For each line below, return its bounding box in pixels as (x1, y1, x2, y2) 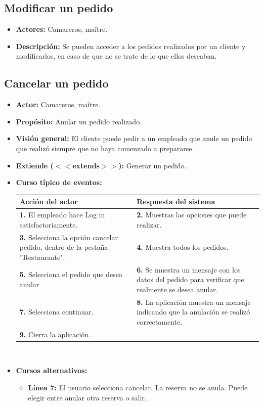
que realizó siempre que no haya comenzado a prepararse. (16, 143, 194, 153)
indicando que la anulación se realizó (137, 306, 250, 317)
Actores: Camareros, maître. (16, 24, 108, 34)
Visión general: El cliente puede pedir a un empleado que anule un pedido (16, 133, 252, 144)
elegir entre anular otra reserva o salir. (28, 392, 147, 402)
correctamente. (137, 316, 183, 327)
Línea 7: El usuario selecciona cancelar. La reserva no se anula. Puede (28, 382, 248, 392)
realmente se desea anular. (137, 284, 218, 294)
